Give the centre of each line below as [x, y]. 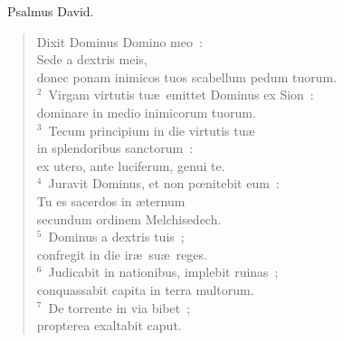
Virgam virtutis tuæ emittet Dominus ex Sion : [181, 95]
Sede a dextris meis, [92, 59]
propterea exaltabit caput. [109, 325]
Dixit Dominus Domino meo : [119, 41]
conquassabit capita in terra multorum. [145, 289]
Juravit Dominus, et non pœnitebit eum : [164, 183]
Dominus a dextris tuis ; [116, 237]
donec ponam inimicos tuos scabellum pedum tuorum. [187, 76]
